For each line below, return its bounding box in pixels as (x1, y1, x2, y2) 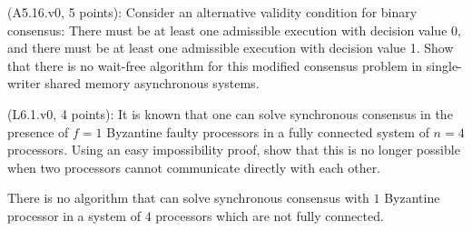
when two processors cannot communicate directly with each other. (7, 157, 381, 176)
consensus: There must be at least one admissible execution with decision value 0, (7, 20, 461, 39)
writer (7, 74, 41, 93)
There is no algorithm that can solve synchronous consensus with (7, 188, 369, 207)
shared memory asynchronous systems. (44, 74, 260, 93)
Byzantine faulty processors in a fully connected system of (106, 122, 429, 141)
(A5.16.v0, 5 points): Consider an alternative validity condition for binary (7, 3, 418, 21)
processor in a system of (7, 206, 141, 225)
